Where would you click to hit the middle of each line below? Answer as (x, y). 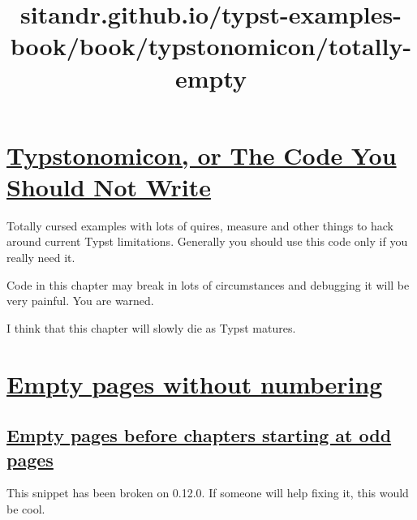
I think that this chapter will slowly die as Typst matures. (151, 327)
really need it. (41, 258)
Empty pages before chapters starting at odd (199, 435)
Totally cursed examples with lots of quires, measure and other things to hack (200, 225)
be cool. (26, 509)
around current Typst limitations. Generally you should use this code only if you (207, 241)
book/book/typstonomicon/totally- (211, 46)
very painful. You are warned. (80, 301)
